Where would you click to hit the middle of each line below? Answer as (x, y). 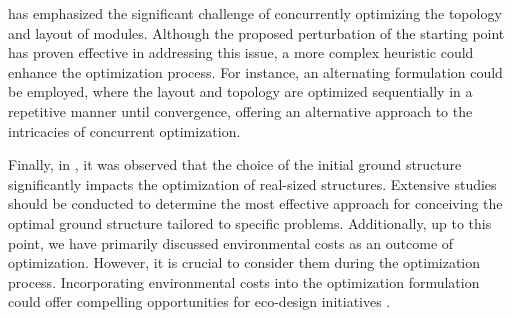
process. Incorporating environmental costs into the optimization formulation (244, 281)
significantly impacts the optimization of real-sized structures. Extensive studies (252, 183)
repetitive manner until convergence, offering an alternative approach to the (240, 110)
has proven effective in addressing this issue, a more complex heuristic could (241, 52)
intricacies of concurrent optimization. (124, 130)
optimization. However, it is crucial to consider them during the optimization (244, 262)
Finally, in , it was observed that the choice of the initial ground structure (235, 164)
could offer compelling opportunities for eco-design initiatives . (199, 301)
